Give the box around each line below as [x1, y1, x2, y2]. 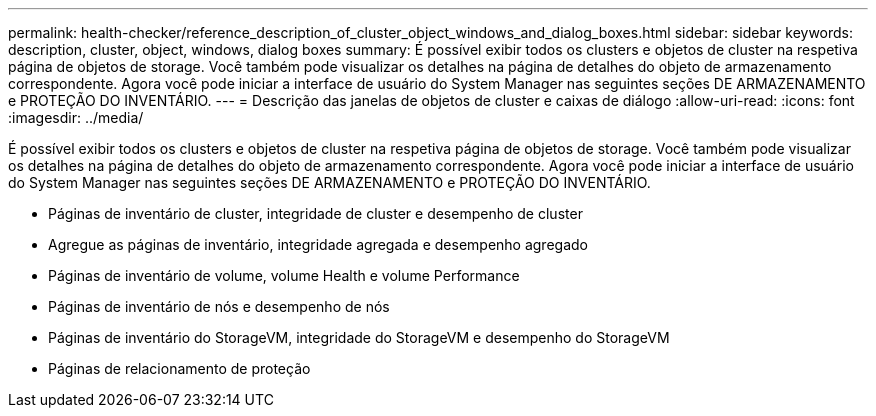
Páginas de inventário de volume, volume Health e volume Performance [48, 267, 520, 284]
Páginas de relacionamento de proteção [48, 360, 311, 377]
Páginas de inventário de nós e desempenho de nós [48, 298, 390, 315]
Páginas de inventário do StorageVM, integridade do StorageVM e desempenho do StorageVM [48, 329, 670, 346]
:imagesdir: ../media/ [8, 109, 144, 126]
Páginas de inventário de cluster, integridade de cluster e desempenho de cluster [48, 205, 583, 222]
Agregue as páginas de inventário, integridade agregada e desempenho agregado [48, 236, 588, 253]
